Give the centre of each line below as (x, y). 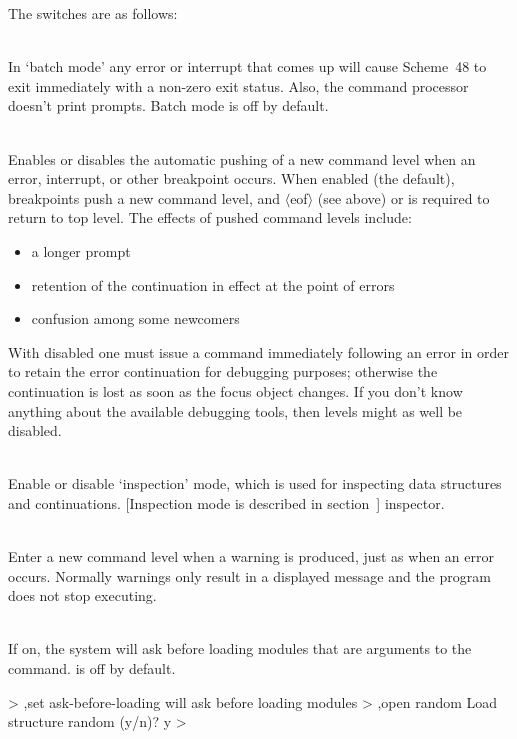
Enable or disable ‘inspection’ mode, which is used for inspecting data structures (255, 483)
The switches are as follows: (93, 13)
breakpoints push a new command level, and (144, 197)
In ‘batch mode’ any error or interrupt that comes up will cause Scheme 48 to (247, 66)
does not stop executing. (82, 595)
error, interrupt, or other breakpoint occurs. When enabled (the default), (231, 178)
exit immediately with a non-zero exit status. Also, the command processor (238, 85)
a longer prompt (81, 250)
